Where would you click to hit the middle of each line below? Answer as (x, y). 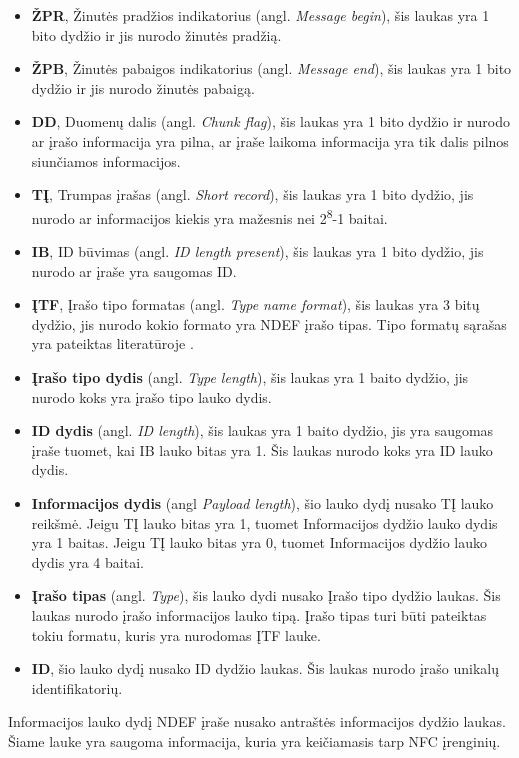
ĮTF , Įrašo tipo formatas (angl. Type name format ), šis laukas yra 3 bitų (255, 304)
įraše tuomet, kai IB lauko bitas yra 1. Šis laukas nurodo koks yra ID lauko (262, 449)
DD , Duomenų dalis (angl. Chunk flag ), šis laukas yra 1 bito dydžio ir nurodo (270, 121)
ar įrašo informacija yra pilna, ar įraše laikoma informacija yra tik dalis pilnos (270, 140)
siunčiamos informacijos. (106, 160)
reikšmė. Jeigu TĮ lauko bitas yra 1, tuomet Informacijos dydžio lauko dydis (264, 522)
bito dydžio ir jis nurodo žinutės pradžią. (156, 34)
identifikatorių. (77, 687)
